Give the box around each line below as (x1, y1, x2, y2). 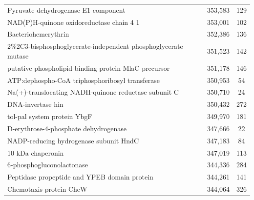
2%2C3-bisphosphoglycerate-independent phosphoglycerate (7, 41, 183, 51)
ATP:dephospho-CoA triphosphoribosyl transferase (7, 75, 160, 85)
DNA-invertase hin (7, 99, 63, 109)
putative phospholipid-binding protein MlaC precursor (7, 62, 170, 73)
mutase (7, 50, 29, 60)
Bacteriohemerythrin (7, 29, 69, 39)
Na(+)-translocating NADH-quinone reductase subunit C (7, 87, 179, 97)
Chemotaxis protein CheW (7, 184, 87, 194)
